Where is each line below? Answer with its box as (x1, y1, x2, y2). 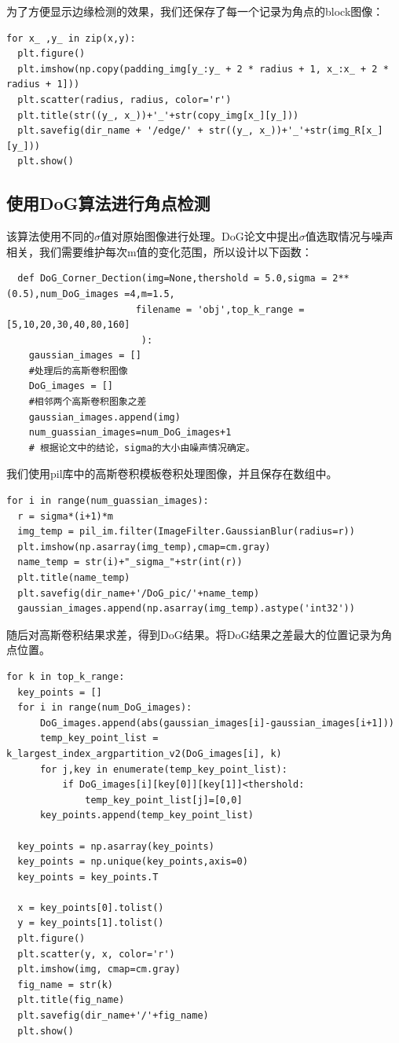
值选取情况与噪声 (305, 228, 394, 244)
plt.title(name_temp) (17, 572, 130, 584)
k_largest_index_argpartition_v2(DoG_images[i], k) (6, 747, 282, 759)
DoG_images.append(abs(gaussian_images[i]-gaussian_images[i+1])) (39, 717, 394, 729)
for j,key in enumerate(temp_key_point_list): (39, 763, 287, 775)
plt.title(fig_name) (17, 994, 125, 1006)
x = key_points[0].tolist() (17, 902, 164, 913)
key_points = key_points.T (17, 871, 159, 883)
